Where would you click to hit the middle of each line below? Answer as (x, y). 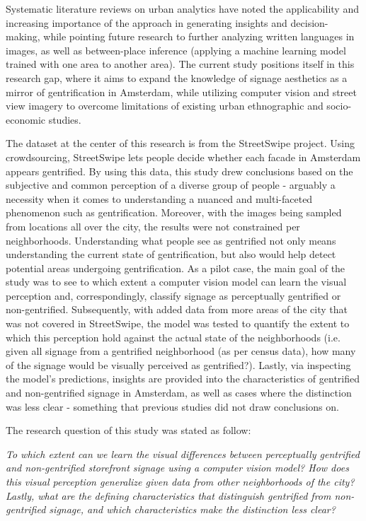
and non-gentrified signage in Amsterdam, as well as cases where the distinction (179, 393)
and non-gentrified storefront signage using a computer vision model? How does (177, 468)
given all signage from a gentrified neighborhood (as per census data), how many (181, 351)
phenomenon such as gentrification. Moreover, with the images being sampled (174, 212)
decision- (309, 22)
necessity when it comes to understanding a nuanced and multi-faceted (159, 198)
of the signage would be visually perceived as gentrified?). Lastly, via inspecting (178, 364)
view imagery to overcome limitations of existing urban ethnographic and (165, 106)
